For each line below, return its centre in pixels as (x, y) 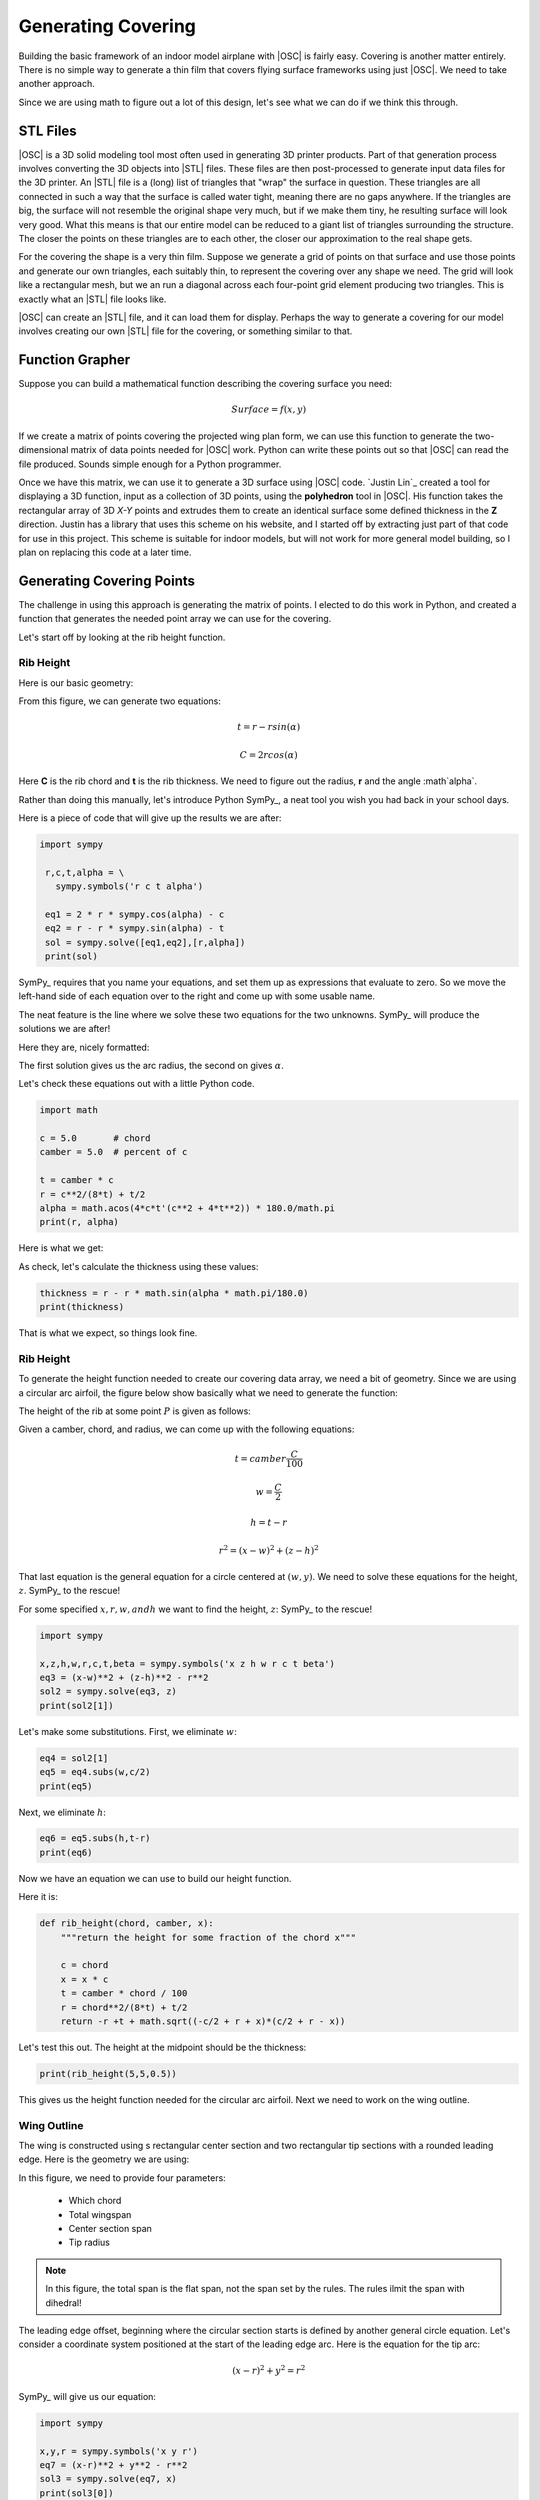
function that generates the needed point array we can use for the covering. (175, 619)
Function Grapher (74, 360)
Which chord (95, 2201)
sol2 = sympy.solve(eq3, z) (108, 1691)
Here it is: (38, 1897)
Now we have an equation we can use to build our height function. (155, 1878)
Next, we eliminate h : (62, 1812)
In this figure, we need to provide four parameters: (122, 2177)
